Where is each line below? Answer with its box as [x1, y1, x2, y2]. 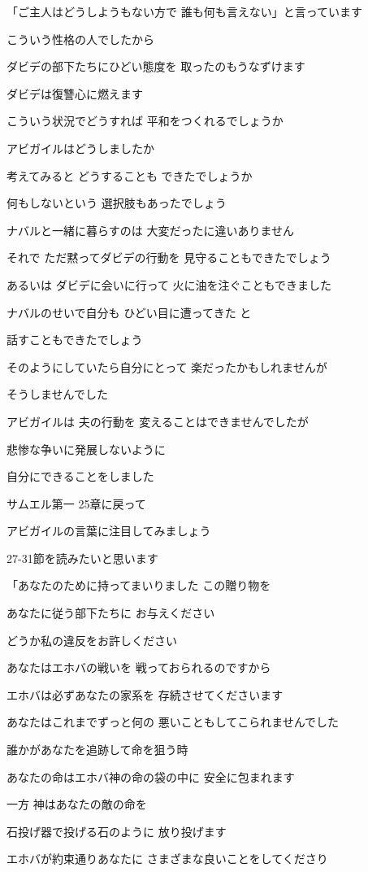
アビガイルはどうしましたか [6, 139, 154, 156]
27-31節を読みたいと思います [6, 549, 158, 566]
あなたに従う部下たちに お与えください [6, 604, 215, 621]
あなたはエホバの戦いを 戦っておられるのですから [6, 659, 271, 676]
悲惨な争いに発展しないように [6, 440, 166, 457]
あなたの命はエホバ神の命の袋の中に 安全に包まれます [6, 768, 295, 785]
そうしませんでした [6, 386, 108, 403]
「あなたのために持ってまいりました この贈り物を [6, 577, 271, 594]
